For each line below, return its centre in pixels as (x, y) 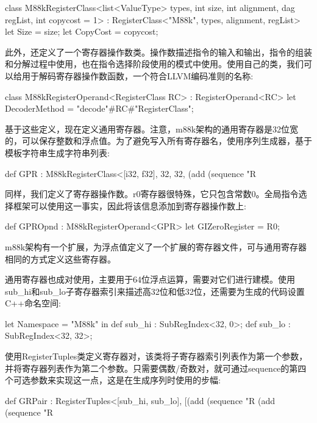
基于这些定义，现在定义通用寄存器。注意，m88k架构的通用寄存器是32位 (148, 128)
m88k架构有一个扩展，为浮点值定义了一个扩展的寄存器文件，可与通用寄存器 (156, 246)
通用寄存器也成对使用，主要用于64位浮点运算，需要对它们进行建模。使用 (150, 279)
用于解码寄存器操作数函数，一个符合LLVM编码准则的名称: (137, 75)
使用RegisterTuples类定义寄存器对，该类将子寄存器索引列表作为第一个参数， (156, 356)
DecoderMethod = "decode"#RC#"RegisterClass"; (99, 108)
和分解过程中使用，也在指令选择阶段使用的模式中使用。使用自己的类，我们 (154, 64)
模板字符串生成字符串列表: (57, 152)
